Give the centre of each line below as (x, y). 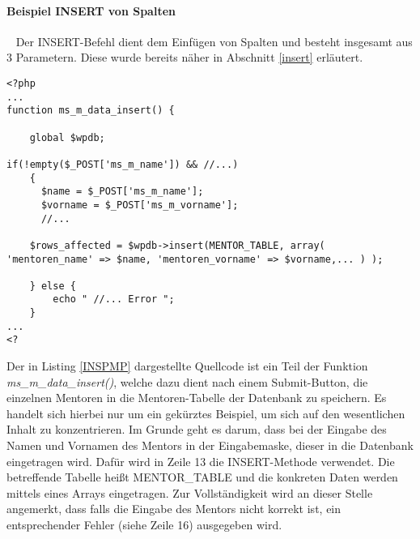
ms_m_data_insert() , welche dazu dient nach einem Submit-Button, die (187, 381)
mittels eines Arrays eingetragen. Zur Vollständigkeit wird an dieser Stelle (190, 492)
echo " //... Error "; (114, 299)
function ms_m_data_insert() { (91, 111)
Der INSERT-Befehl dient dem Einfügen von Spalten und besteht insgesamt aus (214, 41)
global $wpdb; (67, 137)
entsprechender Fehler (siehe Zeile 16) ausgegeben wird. (144, 525)
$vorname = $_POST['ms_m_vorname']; (140, 205)
